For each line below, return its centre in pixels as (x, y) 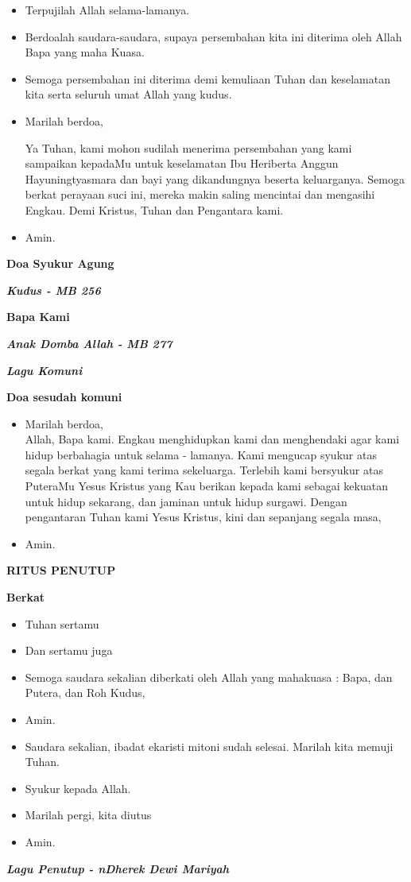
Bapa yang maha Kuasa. (85, 52)
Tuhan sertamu (62, 623)
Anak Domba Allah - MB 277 (89, 343)
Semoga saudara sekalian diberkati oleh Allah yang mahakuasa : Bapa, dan (209, 677)
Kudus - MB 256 (54, 290)
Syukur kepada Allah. (78, 788)
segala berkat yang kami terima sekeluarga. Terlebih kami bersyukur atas (204, 470)
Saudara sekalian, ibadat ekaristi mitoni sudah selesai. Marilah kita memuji (209, 746)
